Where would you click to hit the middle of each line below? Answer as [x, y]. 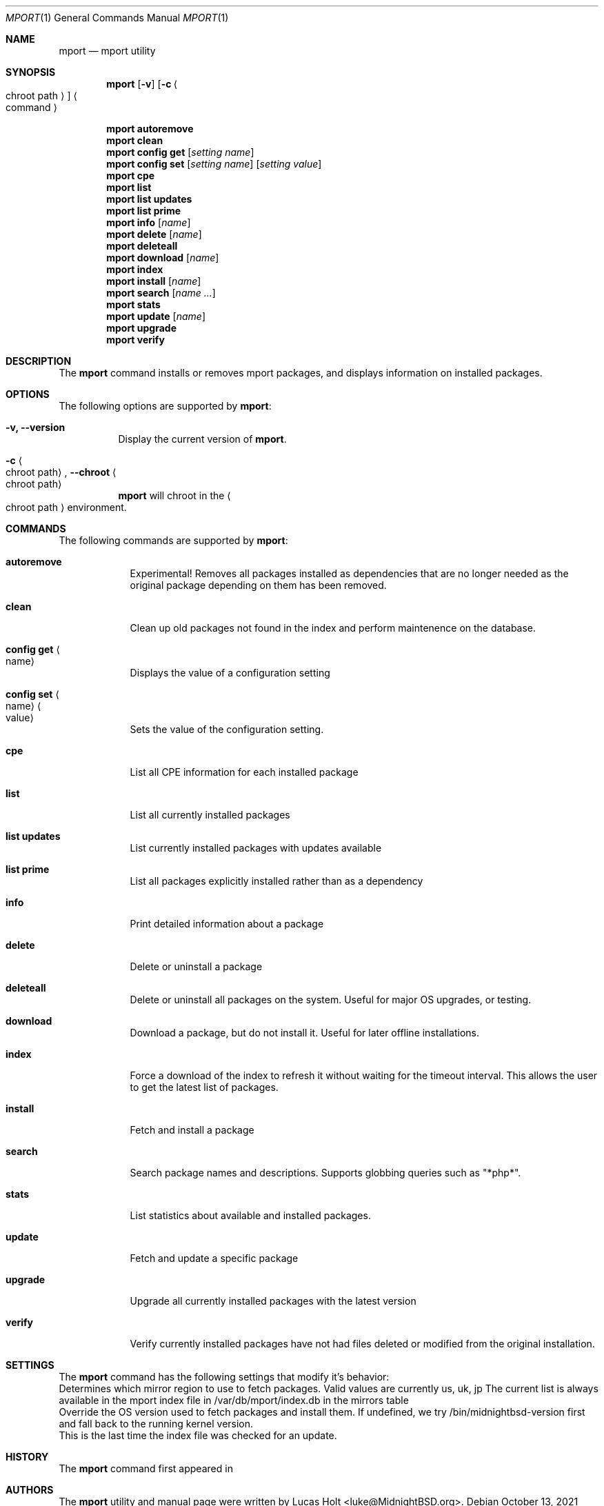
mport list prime [144, 211]
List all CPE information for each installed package [244, 772]
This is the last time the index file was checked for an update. [198, 1435]
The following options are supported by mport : [165, 406]
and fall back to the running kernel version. [156, 1424]
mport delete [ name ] [154, 234]
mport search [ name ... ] [161, 293]
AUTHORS [30, 1490]
